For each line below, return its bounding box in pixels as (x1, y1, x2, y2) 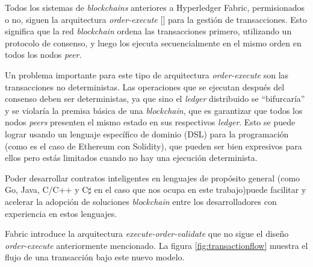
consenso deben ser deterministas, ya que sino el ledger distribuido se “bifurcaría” (5, 92, 305, 105)
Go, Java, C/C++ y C (5, 183, 88, 196)
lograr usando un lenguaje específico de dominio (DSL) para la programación (5, 127, 289, 140)
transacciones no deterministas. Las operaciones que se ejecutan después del (5, 80, 285, 93)
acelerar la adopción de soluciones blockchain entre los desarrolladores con (5, 195, 277, 207)
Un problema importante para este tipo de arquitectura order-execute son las (5, 68, 289, 81)
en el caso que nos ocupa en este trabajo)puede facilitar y (94, 183, 306, 196)
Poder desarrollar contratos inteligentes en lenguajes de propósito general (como (5, 171, 300, 184)
